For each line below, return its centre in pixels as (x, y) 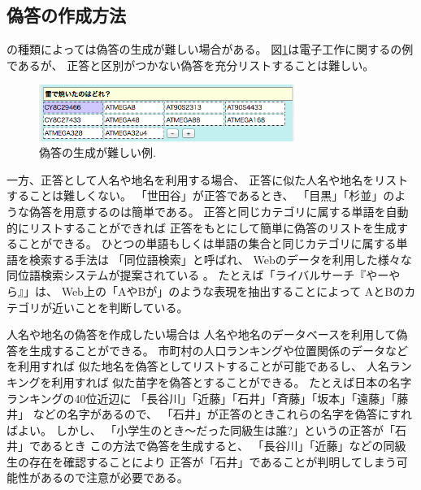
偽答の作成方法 (66, 15)
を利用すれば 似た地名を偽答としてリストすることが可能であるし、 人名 (198, 366)
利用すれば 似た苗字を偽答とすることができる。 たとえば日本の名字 (232, 382)
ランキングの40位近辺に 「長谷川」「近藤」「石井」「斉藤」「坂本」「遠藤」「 (202, 398)
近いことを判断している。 (120, 307)
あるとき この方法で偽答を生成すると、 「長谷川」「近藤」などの (212, 446)
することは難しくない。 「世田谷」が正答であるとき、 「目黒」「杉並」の (201, 195)
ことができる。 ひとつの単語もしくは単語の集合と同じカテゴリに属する (207, 243)
